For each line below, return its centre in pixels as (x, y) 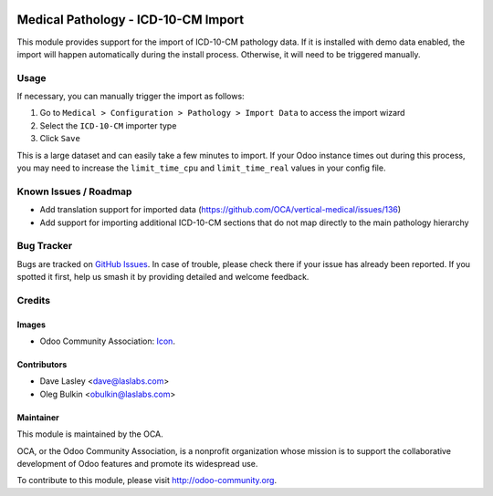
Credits (33, 300)
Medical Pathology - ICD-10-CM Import (131, 20)
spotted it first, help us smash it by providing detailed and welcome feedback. (163, 277)
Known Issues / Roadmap (74, 191)
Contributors (42, 365)
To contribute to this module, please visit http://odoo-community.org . (147, 480)
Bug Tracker (45, 246)
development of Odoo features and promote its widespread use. (137, 463)
